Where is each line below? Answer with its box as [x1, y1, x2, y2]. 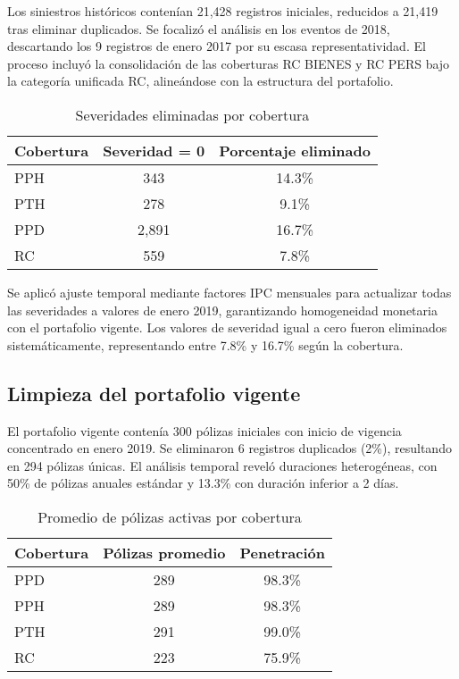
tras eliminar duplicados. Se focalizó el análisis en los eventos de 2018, [7, 19, 390, 38]
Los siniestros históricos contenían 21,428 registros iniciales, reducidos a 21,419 [7, 2, 438, 20]
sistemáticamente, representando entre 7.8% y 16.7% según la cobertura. [7, 335, 404, 354]
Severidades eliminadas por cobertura [75, 104, 310, 125]
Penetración [239, 541, 325, 563]
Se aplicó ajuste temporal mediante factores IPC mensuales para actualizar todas [7, 282, 452, 301]
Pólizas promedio [103, 541, 226, 563]
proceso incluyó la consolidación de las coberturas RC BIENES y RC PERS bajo [7, 54, 450, 72]
